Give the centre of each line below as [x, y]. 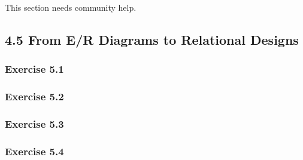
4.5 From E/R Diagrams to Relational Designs [152, 39]
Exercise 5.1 [34, 69]
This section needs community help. [71, 7]
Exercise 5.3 [34, 123]
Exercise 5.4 [34, 151]
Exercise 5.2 [34, 96]
